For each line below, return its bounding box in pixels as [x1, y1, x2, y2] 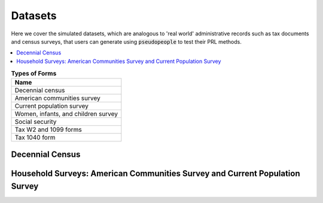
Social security [14, 117, 57, 126]
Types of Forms [11, 69, 57, 78]
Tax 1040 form [14, 134, 56, 142]
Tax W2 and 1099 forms [14, 126, 82, 134]
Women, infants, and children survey [14, 110, 118, 118]
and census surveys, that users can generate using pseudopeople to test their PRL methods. [11, 38, 242, 45]
